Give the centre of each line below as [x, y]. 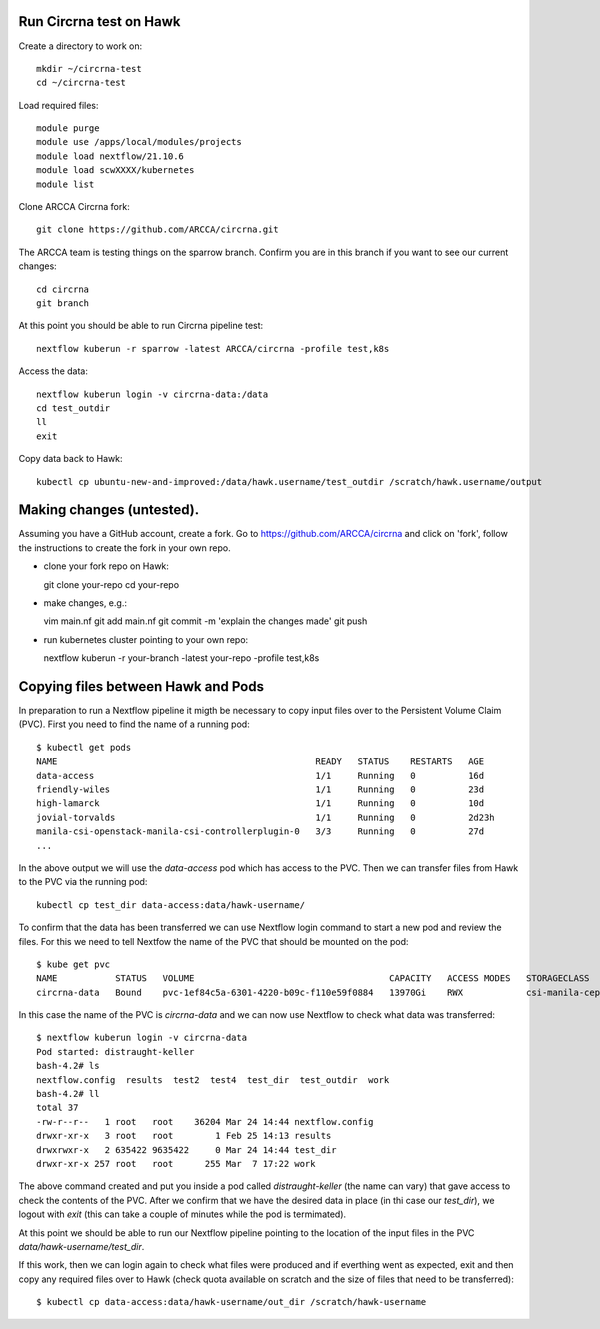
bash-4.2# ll [68, 1094]
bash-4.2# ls [68, 1066]
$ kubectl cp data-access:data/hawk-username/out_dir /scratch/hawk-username [231, 1302]
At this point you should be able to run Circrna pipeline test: [141, 326]
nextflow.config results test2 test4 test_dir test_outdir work [213, 1079]
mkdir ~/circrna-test [89, 68]
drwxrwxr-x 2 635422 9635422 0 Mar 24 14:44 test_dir [186, 1149]
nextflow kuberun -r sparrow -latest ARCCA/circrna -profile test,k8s [213, 348]
